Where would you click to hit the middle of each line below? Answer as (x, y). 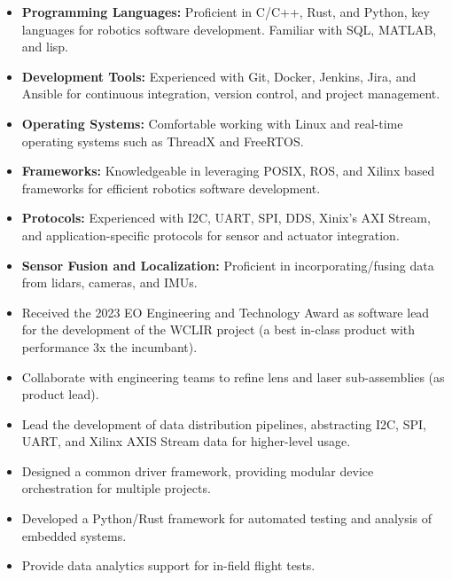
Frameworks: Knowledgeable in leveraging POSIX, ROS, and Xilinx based (228, 171)
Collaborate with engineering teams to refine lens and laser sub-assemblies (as (233, 376)
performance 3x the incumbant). (109, 346)
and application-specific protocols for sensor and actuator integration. (210, 235)
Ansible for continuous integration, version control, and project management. (231, 94)
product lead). (60, 394)
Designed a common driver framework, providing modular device (198, 470)
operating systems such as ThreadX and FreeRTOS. (163, 141)
